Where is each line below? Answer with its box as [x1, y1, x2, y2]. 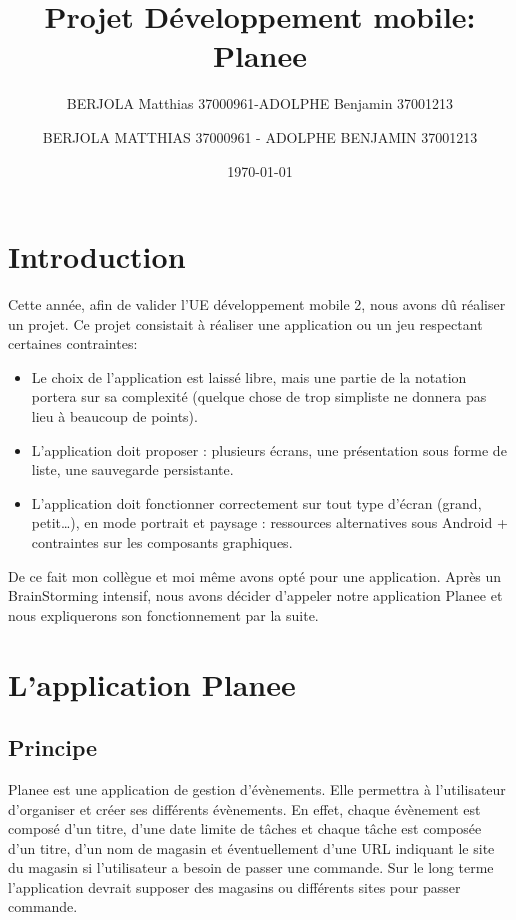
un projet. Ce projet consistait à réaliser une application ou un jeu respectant [8, 313, 483, 334]
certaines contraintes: [8, 333, 138, 354]
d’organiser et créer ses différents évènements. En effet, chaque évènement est [8, 798, 481, 819]
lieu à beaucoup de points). [31, 406, 198, 426]
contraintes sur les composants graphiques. [31, 531, 293, 552]
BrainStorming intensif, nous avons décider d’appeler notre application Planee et [8, 585, 503, 606]
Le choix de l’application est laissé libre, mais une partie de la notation [31, 366, 467, 387]
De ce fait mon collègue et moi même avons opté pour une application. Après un [8, 565, 502, 586]
